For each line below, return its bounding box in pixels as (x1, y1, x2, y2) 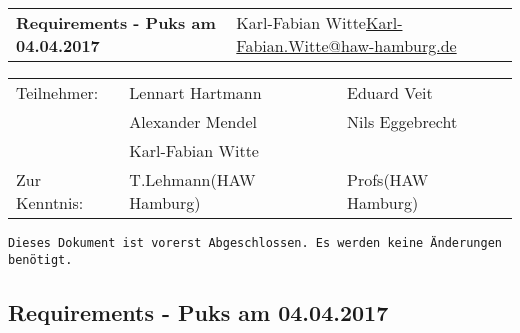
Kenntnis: (16, 191, 84, 214)
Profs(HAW (347, 168, 429, 191)
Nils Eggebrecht (347, 110, 458, 133)
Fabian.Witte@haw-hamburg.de (236, 34, 457, 57)
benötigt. (8, 252, 73, 267)
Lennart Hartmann (129, 81, 262, 104)
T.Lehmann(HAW (129, 168, 256, 191)
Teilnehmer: (16, 81, 99, 104)
